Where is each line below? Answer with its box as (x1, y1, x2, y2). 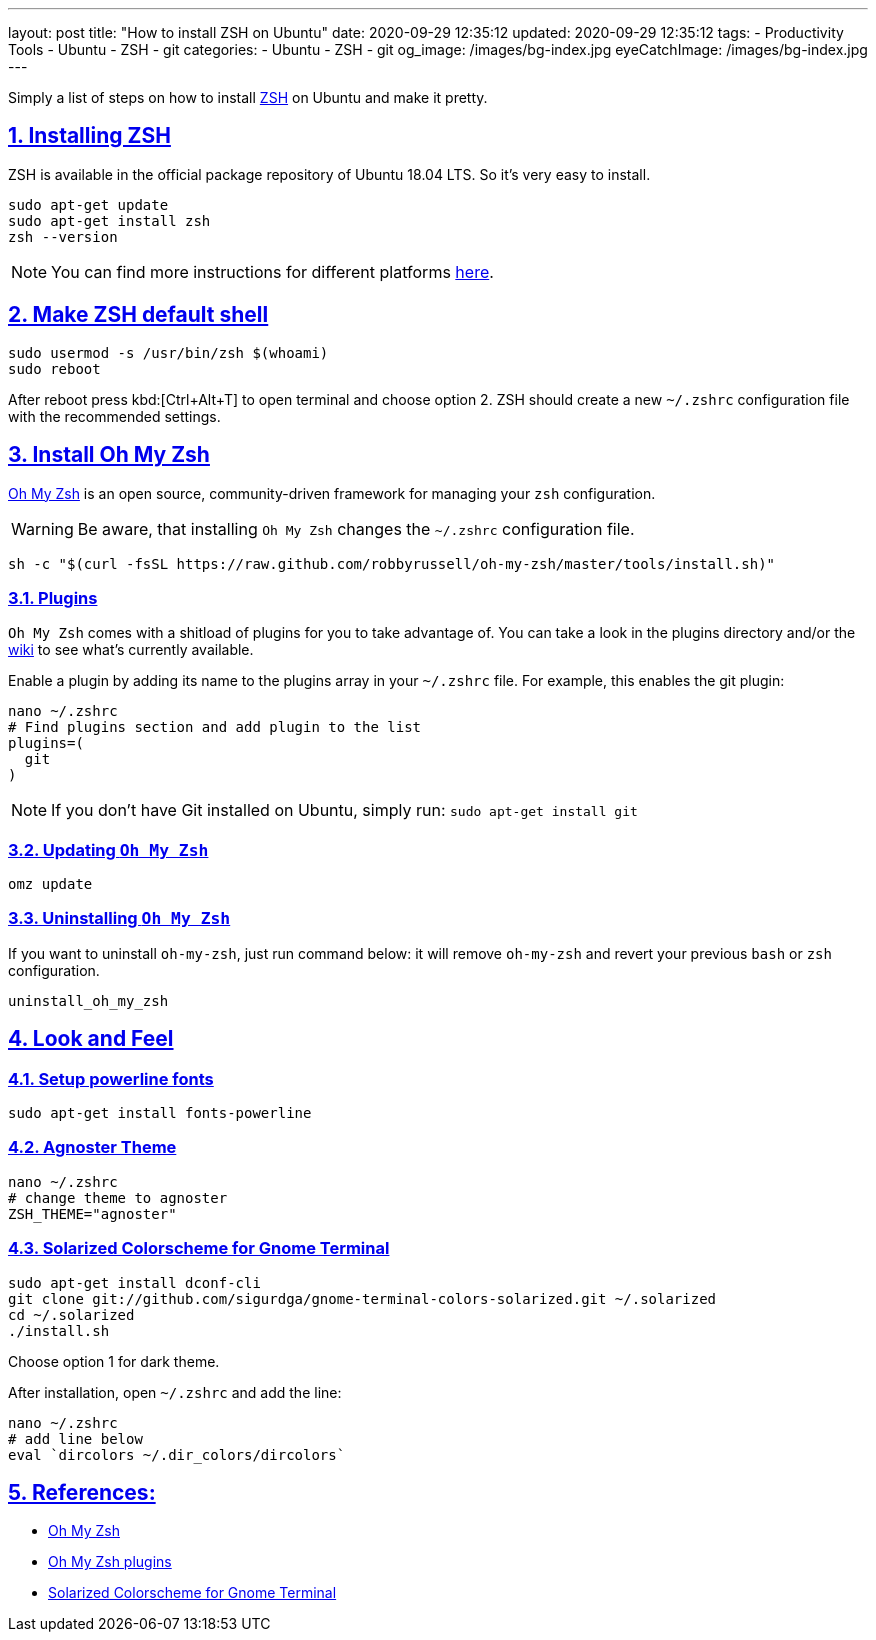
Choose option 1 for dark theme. (8, 1352, 220, 1370)
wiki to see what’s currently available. (8, 641, 254, 659)
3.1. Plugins (8, 587, 98, 608)
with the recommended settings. (8, 407, 221, 425)
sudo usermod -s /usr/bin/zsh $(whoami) (8, 344, 329, 361)
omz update (8, 876, 93, 893)
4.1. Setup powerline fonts (8, 1068, 214, 1089)
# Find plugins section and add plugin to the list (8, 719, 422, 736)
